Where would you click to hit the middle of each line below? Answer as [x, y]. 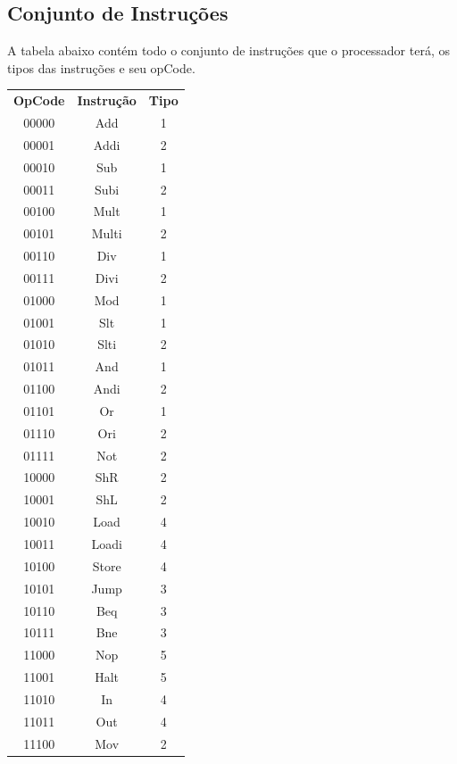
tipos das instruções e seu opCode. [101, 67]
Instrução [107, 100]
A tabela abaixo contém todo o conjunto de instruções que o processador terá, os [228, 50]
